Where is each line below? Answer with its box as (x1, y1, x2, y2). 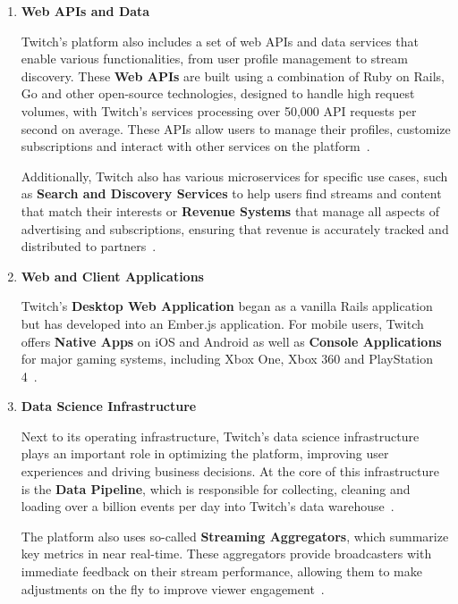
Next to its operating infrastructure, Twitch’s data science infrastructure (21, 426, 420, 445)
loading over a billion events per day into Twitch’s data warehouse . (21, 497, 394, 516)
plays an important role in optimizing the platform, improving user (21, 444, 389, 463)
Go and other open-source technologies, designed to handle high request (21, 84, 415, 103)
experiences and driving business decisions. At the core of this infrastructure (21, 462, 439, 481)
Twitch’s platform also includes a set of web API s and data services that (21, 31, 419, 50)
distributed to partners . (21, 237, 157, 256)
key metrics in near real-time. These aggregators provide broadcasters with (21, 544, 432, 563)
